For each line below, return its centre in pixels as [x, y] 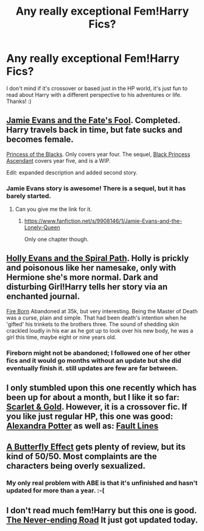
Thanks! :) [19, 101]
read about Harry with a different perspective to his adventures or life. [94, 94]
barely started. [29, 196]
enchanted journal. [43, 297]
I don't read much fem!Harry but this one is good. [101, 510]
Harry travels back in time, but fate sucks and [94, 130]
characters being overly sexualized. [76, 465]
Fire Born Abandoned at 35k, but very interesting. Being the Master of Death [102, 311]
